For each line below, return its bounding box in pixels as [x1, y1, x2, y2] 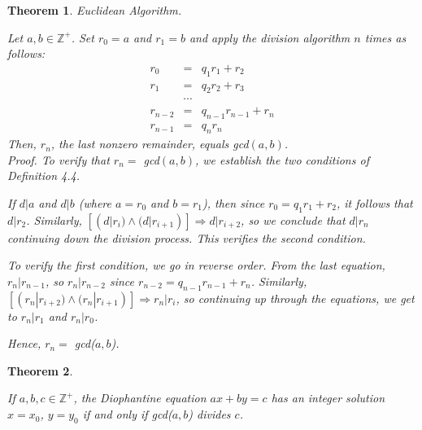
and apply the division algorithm [189, 29, 350, 46]
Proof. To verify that [7, 151, 110, 168]
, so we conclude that [241, 211, 346, 228]
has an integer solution [271, 389, 385, 406]
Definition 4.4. [7, 167, 80, 184]
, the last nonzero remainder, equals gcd [50, 135, 249, 152]
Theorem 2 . [7, 362, 73, 379]
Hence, [7, 335, 41, 352]
